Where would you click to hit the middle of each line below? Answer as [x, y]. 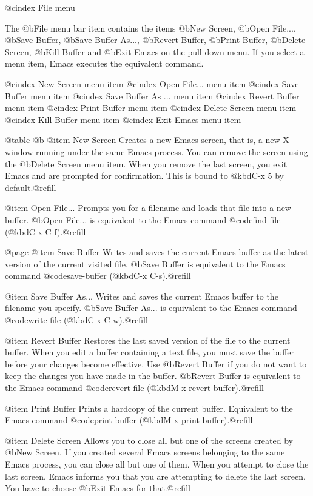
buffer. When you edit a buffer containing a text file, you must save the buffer [150, 352]
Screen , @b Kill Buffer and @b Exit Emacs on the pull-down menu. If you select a [155, 51]
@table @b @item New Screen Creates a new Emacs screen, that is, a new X [147, 140]
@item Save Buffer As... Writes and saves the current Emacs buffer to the [142, 296]
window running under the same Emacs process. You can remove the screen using [156, 151]
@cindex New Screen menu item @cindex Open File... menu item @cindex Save [152, 83]
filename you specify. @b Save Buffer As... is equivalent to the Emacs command [151, 308]
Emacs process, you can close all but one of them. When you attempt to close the [157, 464]
